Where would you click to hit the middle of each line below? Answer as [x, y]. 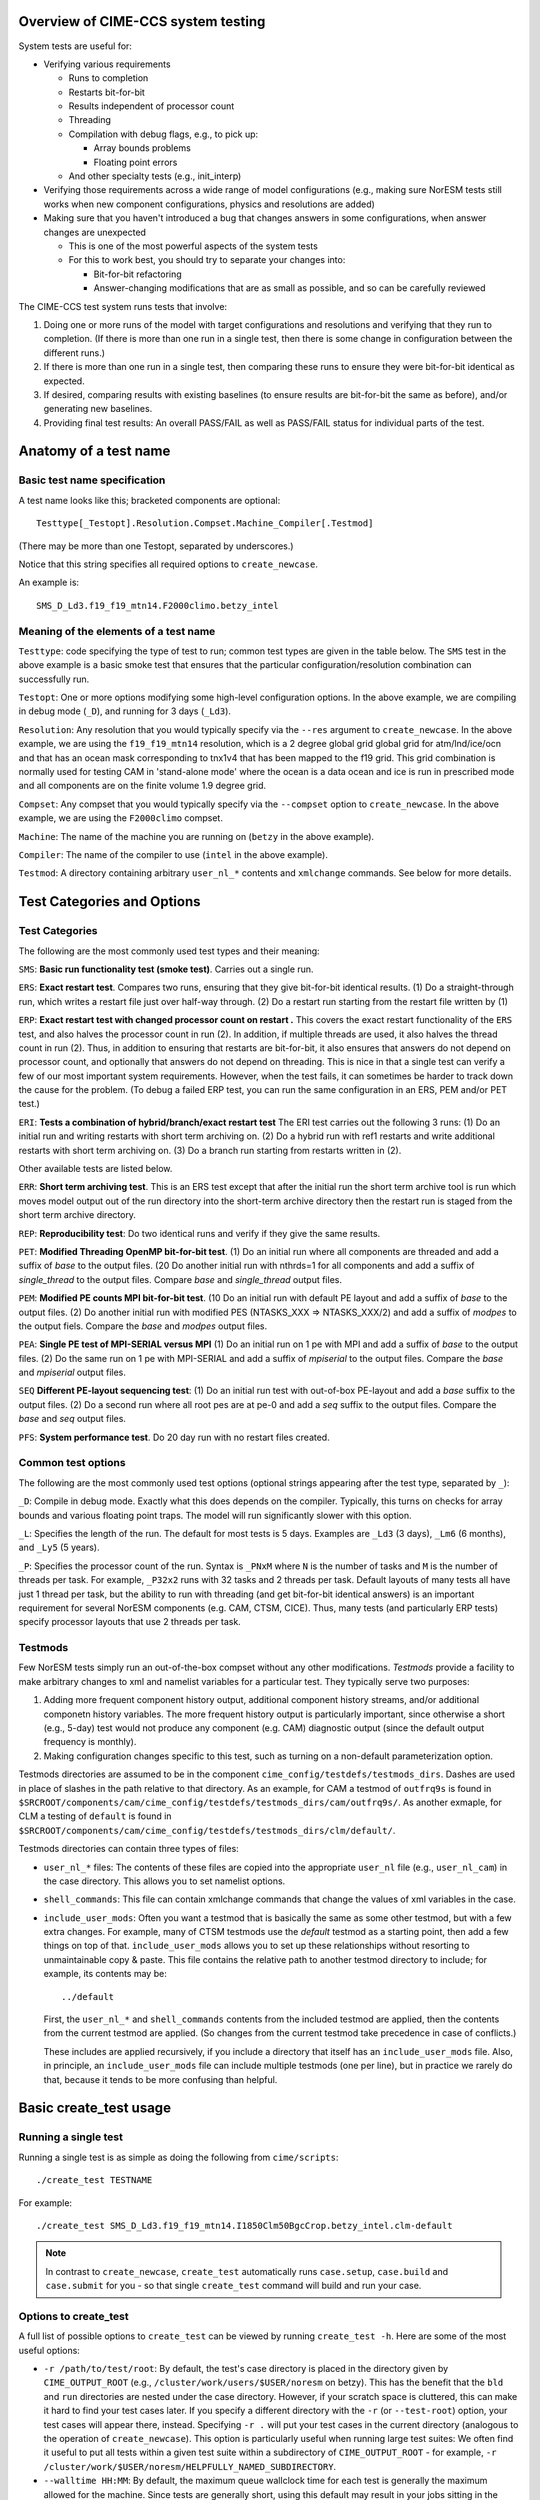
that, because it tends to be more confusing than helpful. [160, 2079]
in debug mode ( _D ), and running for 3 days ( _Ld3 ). [125, 711]
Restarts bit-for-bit [106, 92]
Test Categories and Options [109, 901]
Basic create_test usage [95, 2108]
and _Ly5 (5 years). [59, 1547]
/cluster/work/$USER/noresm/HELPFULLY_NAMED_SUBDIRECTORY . [190, 2466]
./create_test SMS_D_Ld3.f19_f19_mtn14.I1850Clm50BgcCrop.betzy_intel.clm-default [244, 2225]
